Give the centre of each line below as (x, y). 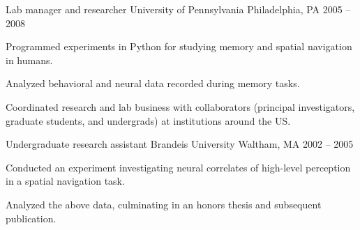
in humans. (29, 60)
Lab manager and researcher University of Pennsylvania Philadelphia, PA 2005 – (178, 9)
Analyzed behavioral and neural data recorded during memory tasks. (153, 83)
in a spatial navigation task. (65, 181)
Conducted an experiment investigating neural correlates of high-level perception (178, 167)
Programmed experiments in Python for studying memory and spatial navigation (179, 46)
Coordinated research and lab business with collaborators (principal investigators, (180, 106)
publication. (31, 218)
